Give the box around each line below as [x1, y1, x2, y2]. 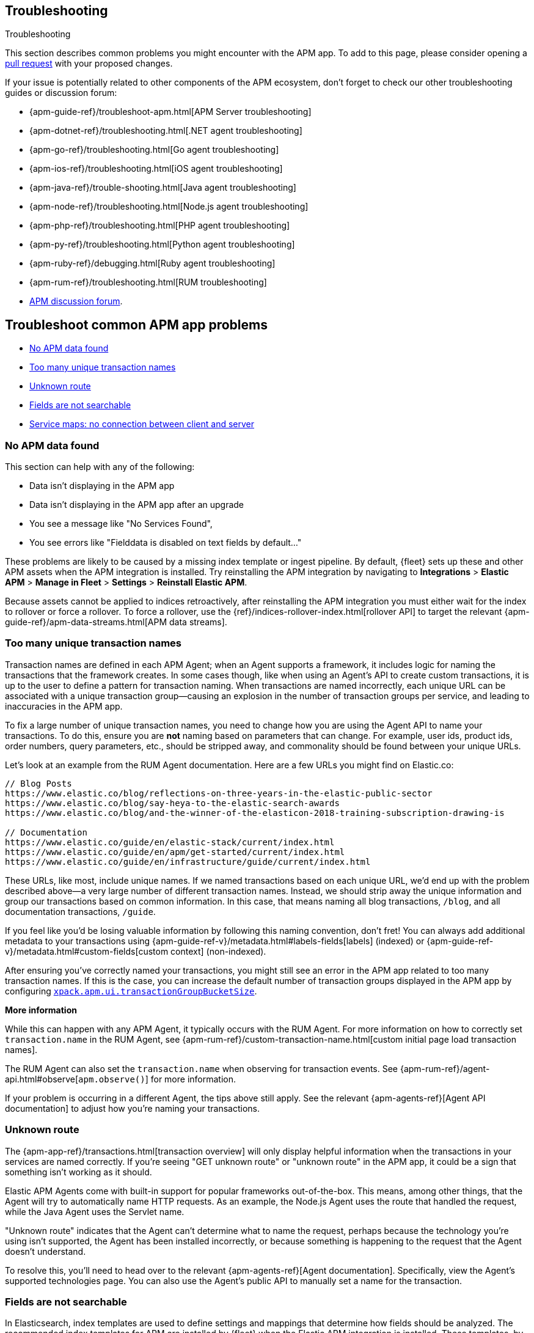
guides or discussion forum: [5, 87, 117, 98]
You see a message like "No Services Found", [29, 518, 213, 529]
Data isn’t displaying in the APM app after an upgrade [29, 499, 244, 510]
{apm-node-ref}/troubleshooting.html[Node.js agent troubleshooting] [29, 201, 309, 212]
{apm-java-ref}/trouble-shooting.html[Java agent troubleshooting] [29, 182, 296, 193]
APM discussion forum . [29, 296, 123, 307]
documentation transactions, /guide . [5, 906, 156, 917]
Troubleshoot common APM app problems [5, 317, 268, 332]
